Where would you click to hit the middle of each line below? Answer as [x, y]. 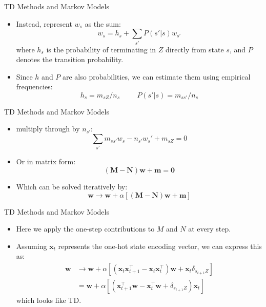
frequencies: [34, 87]
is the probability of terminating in [101, 49]
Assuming [32, 246]
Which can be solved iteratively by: [72, 186]
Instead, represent [44, 23]
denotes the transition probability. [70, 59]
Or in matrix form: [46, 161]
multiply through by [48, 129]
